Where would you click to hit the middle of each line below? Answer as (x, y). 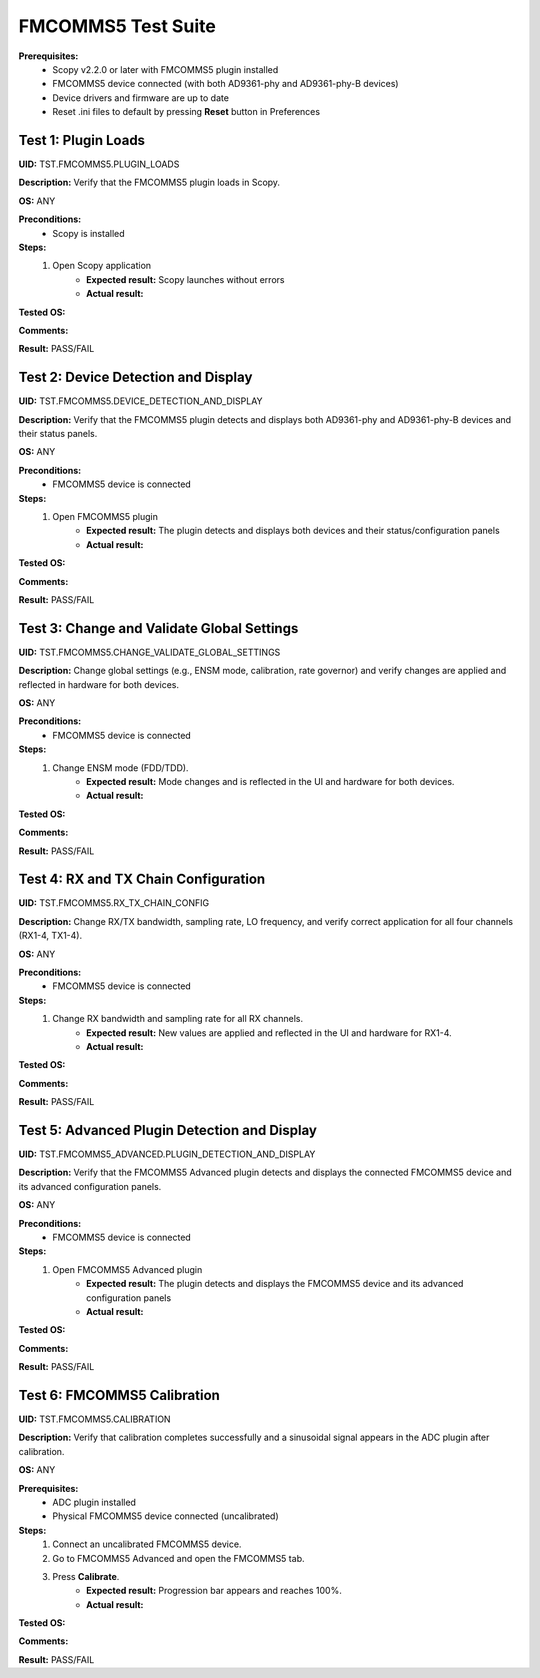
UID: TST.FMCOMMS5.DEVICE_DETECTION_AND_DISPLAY (141, 401)
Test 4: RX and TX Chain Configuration (142, 879)
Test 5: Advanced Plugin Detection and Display (167, 1130)
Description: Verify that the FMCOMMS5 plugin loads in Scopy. (149, 182)
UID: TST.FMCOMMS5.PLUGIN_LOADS (99, 164)
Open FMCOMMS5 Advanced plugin (127, 1269)
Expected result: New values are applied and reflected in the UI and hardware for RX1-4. (269, 1032)
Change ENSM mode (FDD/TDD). (120, 767)
